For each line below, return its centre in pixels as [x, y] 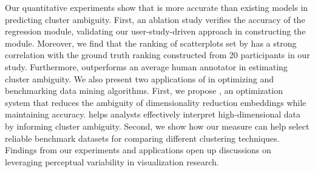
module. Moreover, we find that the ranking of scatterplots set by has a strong [151, 43]
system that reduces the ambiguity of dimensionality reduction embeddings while [156, 102]
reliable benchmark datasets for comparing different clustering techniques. [142, 138]
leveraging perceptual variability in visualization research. [112, 161]
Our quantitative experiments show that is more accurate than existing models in [157, 7]
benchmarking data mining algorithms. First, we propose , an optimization [144, 91]
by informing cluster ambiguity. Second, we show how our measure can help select [157, 126]
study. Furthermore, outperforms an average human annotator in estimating [146, 66]
